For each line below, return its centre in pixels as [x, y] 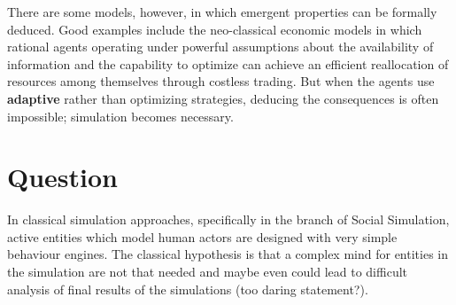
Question [62, 177]
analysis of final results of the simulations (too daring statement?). [188, 289]
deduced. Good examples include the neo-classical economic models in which [215, 29]
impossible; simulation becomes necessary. [120, 116]
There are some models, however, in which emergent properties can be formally [222, 12]
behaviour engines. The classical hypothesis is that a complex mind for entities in [228, 254]
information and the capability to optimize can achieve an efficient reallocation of [228, 63]
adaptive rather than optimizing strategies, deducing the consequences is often [223, 98]
